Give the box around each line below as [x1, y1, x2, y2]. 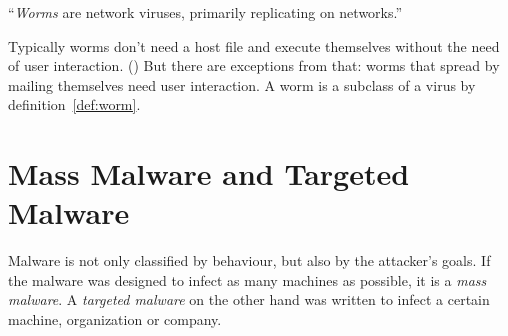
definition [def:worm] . [8, 94, 141, 115]
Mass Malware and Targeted [8, 153, 410, 194]
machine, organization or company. [8, 309, 222, 330]
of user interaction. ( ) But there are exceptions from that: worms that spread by [8, 55, 500, 76]
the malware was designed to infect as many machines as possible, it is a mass [8, 269, 487, 290]
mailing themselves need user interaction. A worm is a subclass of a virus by [8, 74, 476, 95]
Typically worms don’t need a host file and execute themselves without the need [8, 35, 500, 56]
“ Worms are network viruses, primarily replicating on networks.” [8, 2, 403, 22]
